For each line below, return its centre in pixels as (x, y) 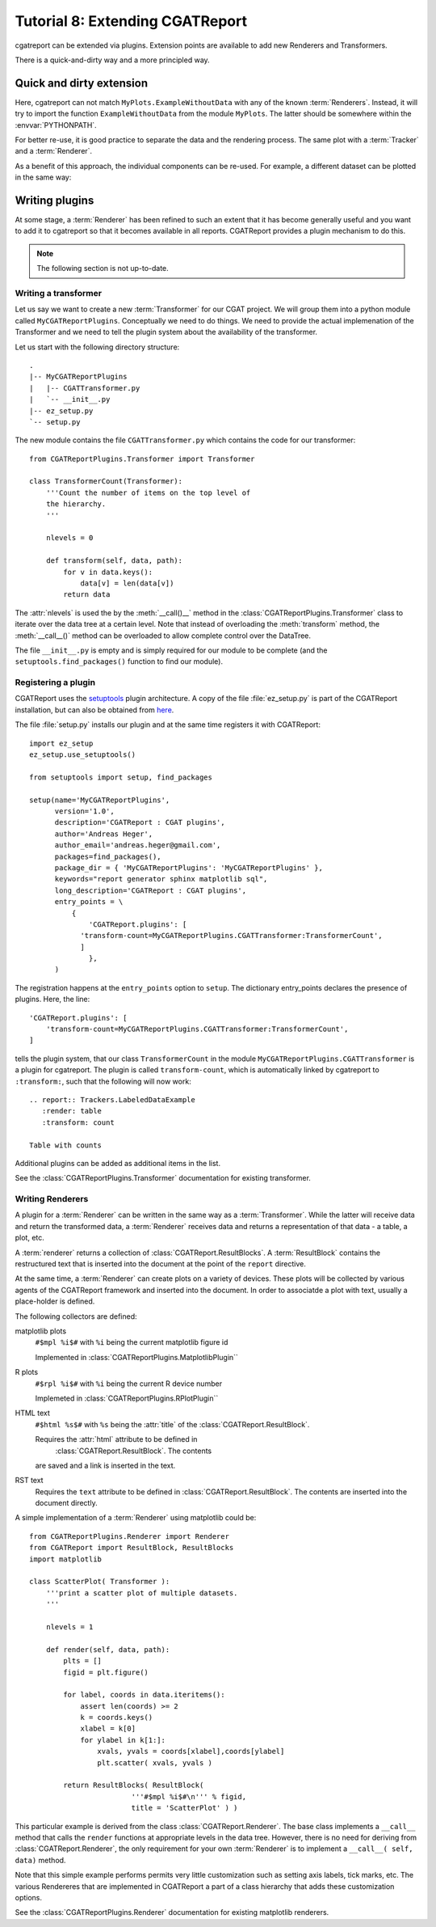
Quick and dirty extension (82, 83)
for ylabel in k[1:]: (123, 1740)
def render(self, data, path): (108, 1649)
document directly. (66, 1503)
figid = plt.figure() (106, 1672)
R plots (27, 1372)
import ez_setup (61, 743)
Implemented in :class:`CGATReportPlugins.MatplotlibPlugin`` (136, 1357)
